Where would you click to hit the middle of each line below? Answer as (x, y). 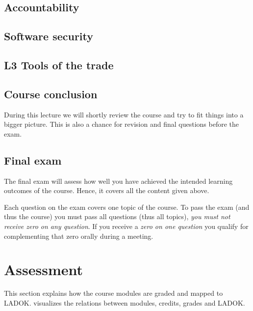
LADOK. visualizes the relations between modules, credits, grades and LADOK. (125, 302)
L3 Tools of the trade (59, 65)
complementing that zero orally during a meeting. (79, 236)
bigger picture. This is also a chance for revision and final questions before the (121, 124)
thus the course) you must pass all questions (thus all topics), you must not (117, 216)
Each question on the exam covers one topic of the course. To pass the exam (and (127, 207)
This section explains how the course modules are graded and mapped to (114, 293)
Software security (49, 36)
